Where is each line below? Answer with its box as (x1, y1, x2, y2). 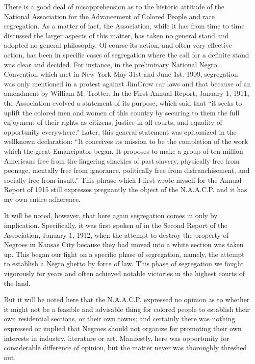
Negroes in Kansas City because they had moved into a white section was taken (4, 239, 244, 250)
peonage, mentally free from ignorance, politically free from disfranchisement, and (4, 165, 250, 175)
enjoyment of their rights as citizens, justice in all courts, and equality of (4, 117, 223, 127)
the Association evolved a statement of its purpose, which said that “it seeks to (4, 97, 242, 108)
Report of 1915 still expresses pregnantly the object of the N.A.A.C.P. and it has (4, 184, 247, 195)
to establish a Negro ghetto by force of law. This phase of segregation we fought (4, 258, 244, 269)
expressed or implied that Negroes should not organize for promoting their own (4, 323, 242, 333)
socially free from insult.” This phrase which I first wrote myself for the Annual (4, 174, 242, 185)
